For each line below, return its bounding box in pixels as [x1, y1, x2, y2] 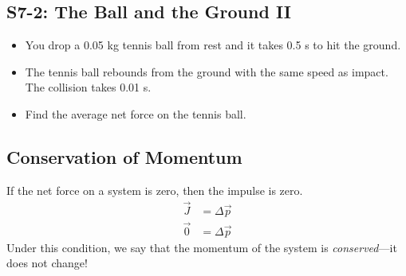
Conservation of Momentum [6, 144, 242, 169]
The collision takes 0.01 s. [25, 79, 152, 95]
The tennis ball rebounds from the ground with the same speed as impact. [25, 63, 388, 80]
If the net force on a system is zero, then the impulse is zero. [6, 181, 303, 198]
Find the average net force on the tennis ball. [25, 105, 246, 122]
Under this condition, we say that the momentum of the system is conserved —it [6, 239, 397, 255]
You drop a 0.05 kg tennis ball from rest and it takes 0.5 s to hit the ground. [25, 37, 401, 53]
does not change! [6, 255, 88, 271]
